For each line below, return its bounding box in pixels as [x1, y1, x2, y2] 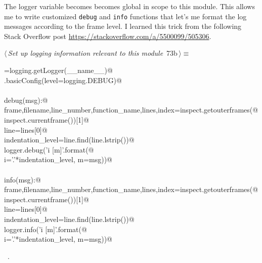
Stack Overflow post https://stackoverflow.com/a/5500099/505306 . [4, 30, 211, 41]
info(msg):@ [4, 174, 41, 184]
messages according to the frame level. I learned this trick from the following [4, 21, 242, 31]
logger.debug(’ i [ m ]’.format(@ [4, 144, 94, 155]
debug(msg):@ [4, 94, 48, 105]
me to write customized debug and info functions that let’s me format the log [4, 11, 247, 21]
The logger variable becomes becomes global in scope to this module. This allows [4, 1, 255, 11]
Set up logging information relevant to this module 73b [8, 48, 178, 58]
